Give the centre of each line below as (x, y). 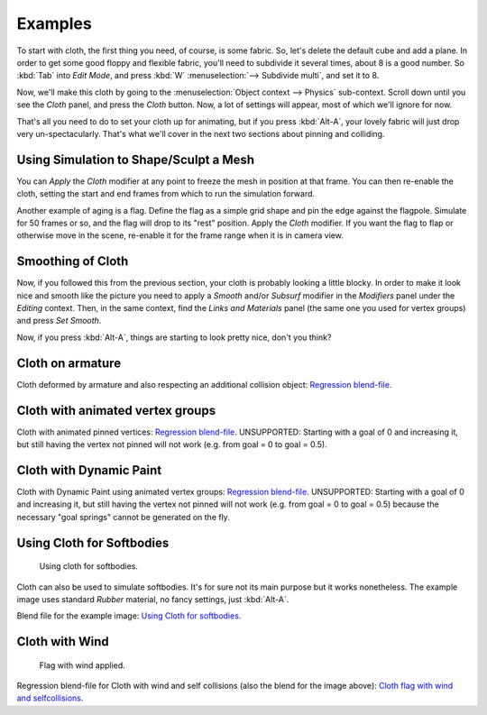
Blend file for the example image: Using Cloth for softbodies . (129, 616)
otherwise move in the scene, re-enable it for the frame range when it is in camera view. (180, 235)
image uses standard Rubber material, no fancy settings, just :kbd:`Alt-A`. (153, 599)
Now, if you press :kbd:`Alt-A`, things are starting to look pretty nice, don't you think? (174, 337)
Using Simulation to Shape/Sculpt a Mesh (136, 159)
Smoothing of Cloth (73, 261)
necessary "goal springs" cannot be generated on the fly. (123, 517)
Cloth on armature (69, 363)
